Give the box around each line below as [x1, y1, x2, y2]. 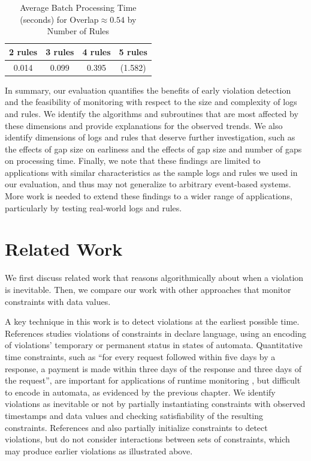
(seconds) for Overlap [20, 13, 99, 25]
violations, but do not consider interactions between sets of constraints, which [5, 433, 290, 445]
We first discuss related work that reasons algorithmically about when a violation [5, 271, 304, 284]
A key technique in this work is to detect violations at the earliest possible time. [5, 315, 300, 328]
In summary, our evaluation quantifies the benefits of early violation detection [5, 83, 291, 96]
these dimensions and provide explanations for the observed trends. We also [5, 119, 283, 131]
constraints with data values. [5, 295, 111, 307]
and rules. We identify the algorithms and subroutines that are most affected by [5, 107, 298, 119]
